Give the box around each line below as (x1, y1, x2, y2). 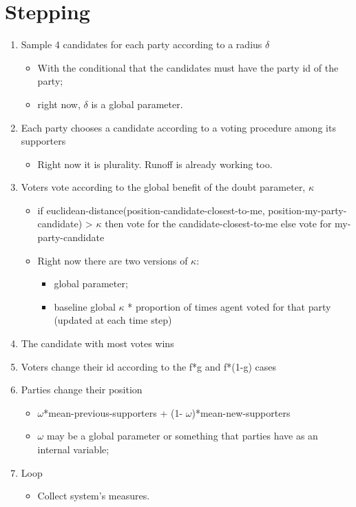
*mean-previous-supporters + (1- (43, 405, 183, 420)
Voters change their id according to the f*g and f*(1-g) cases (21, 359, 276, 373)
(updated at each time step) (54, 313, 172, 327)
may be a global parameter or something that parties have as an (46, 428, 318, 443)
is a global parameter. (91, 96, 183, 111)
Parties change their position (21, 382, 143, 397)
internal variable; (37, 442, 109, 456)
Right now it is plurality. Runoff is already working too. (37, 156, 273, 171)
